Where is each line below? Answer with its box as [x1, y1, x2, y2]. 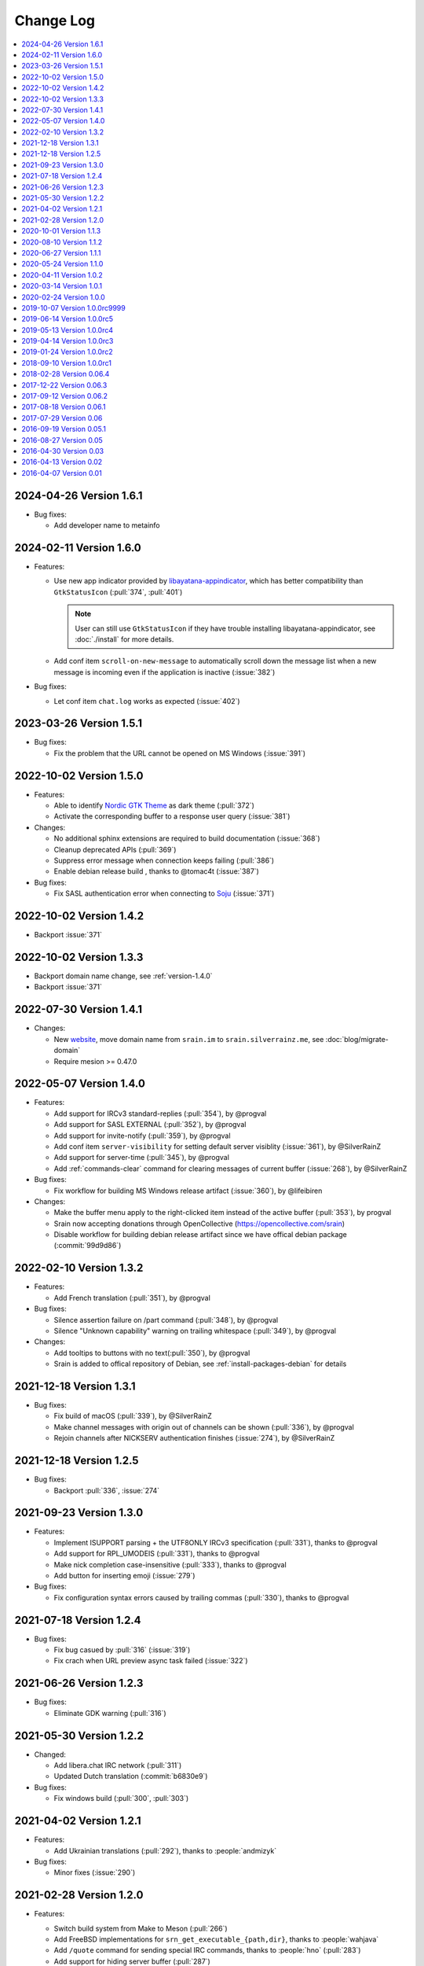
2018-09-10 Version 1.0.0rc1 [21, 358, 111, 367]
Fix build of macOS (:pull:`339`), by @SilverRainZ [53, 1412, 212, 1421]
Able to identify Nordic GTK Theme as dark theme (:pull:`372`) [53, 801, 255, 810]
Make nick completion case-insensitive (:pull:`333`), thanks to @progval [53, 1559, 287, 1569]
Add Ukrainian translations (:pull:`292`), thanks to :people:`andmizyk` [53, 1846, 277, 1855]
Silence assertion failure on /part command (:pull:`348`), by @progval [53, 1315, 279, 1324]
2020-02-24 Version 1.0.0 [21, 292, 105, 302]
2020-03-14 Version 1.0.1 [21, 282, 102, 291]
